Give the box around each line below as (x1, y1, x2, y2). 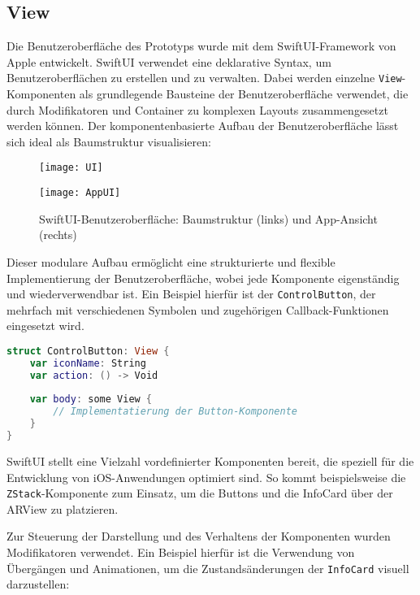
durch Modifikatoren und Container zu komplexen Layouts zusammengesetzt (6, 101, 388, 118)
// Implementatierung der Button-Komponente (53, 406, 297, 418)
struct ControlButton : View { (6, 345, 170, 357)
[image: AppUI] (39, 187, 121, 199)
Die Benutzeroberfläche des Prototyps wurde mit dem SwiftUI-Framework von (6, 37, 396, 54)
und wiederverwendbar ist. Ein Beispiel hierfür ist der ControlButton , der (6, 285, 376, 302)
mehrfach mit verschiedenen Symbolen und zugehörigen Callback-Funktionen (6, 301, 389, 318)
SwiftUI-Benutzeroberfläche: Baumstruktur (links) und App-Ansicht (39, 210, 378, 227)
